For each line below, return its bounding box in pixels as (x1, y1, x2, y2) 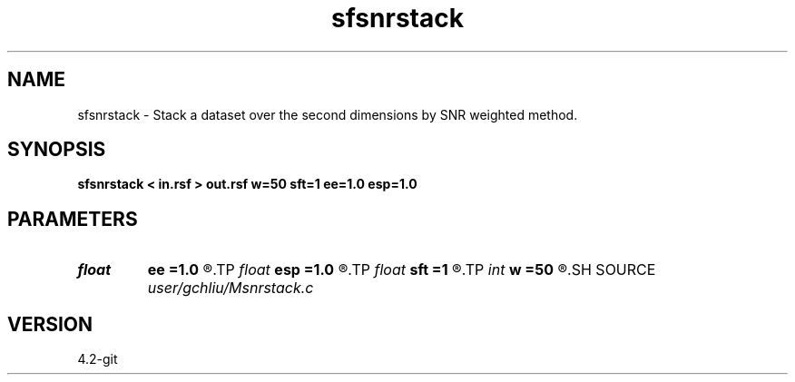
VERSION (7, 312, 93, 336)
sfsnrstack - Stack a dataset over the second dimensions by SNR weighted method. (77, 106, 578, 122)
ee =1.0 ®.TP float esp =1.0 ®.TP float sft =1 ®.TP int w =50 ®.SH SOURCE (147, 260, 656, 279)
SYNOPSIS (7, 138, 106, 162)
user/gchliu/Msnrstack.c (147, 279, 314, 298)
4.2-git (77, 351, 118, 367)
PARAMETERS (7, 207, 138, 230)
